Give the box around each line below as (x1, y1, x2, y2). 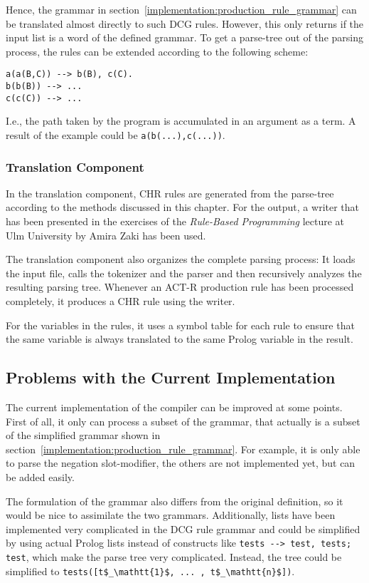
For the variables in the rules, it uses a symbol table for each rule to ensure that (6, 317, 355, 332)
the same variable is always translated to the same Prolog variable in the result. (6, 331, 353, 346)
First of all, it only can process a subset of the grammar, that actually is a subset (6, 413, 360, 428)
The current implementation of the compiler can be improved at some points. (6, 399, 343, 414)
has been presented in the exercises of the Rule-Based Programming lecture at (6, 214, 345, 228)
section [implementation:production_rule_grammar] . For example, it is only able (6, 441, 360, 456)
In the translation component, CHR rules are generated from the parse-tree (6, 185, 334, 200)
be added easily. (6, 469, 75, 484)
